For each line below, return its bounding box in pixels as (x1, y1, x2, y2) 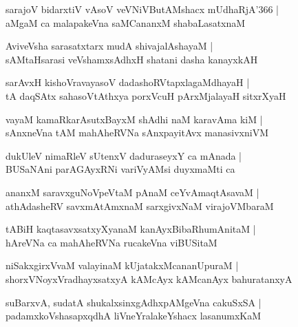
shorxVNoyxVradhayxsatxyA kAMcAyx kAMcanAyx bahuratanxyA (6, 271, 292, 286)
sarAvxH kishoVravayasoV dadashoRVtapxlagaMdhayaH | (6, 75, 250, 89)
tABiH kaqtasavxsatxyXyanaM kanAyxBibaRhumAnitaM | (6, 222, 256, 236)
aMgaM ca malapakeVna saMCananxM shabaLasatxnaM (6, 15, 246, 30)
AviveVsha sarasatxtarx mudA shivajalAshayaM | (6, 39, 213, 53)
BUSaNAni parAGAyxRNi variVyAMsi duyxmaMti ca (6, 162, 235, 176)
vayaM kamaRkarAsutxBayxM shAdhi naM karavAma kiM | (6, 112, 263, 126)
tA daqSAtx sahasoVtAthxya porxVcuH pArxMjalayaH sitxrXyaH (6, 88, 286, 103)
